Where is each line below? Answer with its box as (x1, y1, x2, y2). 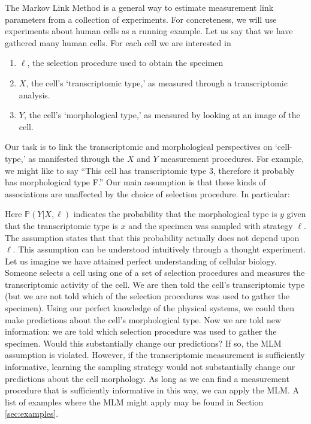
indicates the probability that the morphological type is (73, 208, 277, 220)
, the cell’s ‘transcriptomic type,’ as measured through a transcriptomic (26, 76, 288, 89)
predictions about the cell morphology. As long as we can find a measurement (5, 372, 289, 384)
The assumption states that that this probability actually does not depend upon (5, 231, 300, 243)
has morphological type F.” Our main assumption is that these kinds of (5, 176, 266, 188)
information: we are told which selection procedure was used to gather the (5, 325, 277, 338)
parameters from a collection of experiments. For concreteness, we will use (5, 13, 277, 25)
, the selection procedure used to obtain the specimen (27, 56, 224, 69)
